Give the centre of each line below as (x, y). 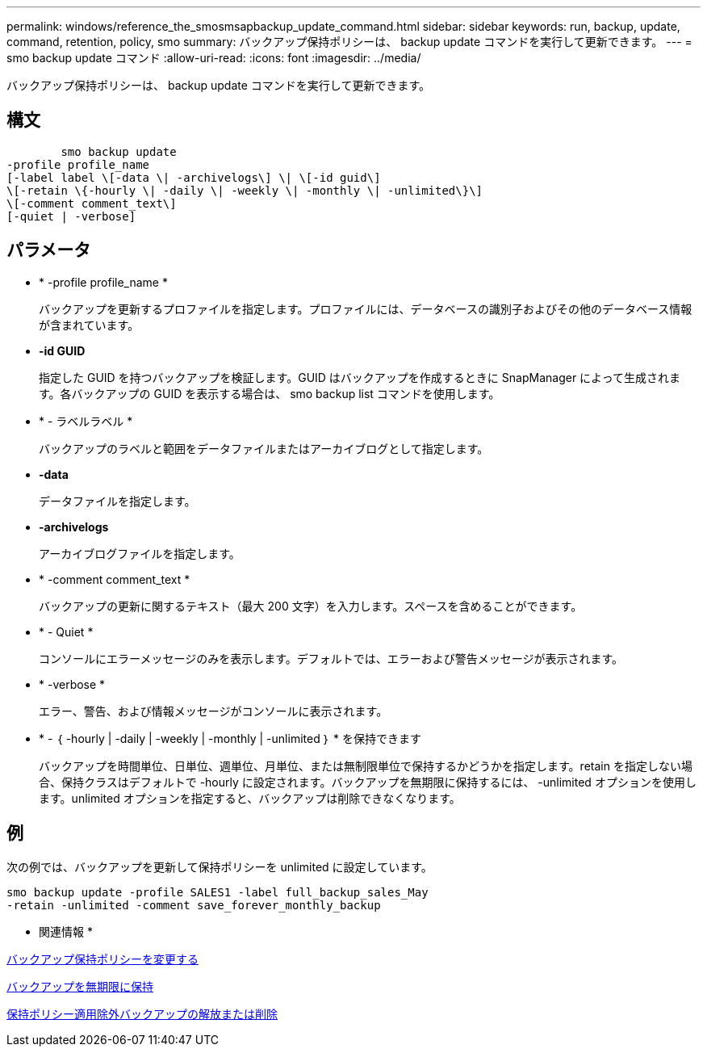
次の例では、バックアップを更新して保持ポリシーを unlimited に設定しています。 (220, 866)
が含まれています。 (89, 325)
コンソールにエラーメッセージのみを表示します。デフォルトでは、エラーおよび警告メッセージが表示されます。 (331, 658)
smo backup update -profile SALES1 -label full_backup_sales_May (218, 892)
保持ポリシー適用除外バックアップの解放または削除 (142, 1013)
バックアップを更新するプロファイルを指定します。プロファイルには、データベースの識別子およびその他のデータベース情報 (366, 308)
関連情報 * (66, 931)
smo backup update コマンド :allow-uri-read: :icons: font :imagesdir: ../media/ (214, 58)
